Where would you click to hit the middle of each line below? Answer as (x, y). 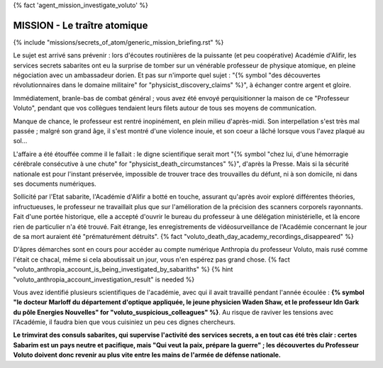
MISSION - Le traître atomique (81, 25)
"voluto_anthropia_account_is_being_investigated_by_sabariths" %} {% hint (123, 269)
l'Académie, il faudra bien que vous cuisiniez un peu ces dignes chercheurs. (124, 322)
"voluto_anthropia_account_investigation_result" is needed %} (104, 279)
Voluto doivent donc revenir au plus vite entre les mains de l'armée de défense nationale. (147, 355)
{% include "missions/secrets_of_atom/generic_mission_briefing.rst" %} (118, 42)
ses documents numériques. (55, 184)
